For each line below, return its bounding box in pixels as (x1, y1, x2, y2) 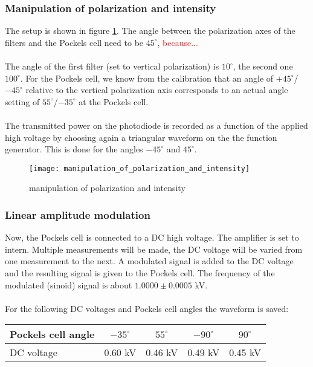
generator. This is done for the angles (5, 143, 143, 155)
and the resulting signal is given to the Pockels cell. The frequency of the (5, 267, 275, 279)
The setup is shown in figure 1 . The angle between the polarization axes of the (5, 24, 295, 37)
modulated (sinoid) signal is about (5, 278, 132, 291)
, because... (157, 36, 198, 48)
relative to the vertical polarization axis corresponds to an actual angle (25, 83, 288, 96)
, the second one (233, 60, 293, 72)
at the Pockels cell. (79, 95, 149, 108)
